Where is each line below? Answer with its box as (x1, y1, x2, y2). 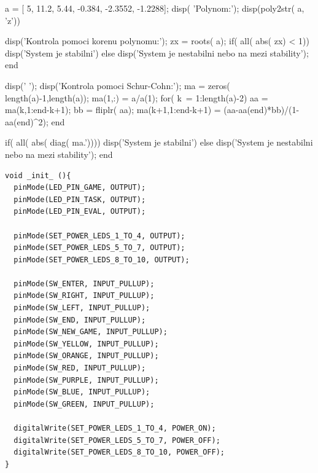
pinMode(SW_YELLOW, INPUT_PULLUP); (14, 339, 159, 348)
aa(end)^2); (5, 115, 48, 128)
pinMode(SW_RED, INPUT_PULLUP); (14, 364, 146, 373)
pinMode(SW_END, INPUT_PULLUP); (14, 315, 146, 324)
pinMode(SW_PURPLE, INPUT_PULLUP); (14, 375, 159, 385)
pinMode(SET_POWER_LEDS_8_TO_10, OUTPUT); (14, 255, 190, 264)
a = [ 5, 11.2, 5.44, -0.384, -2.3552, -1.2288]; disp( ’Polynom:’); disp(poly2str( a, (5, 2, 304, 14)
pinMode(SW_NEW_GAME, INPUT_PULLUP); (14, 327, 168, 337)
